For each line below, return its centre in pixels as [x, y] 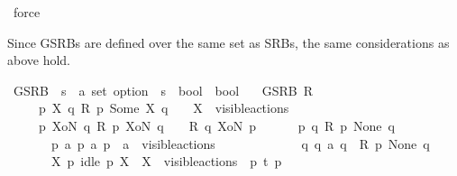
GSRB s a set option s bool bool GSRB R [163, 90]
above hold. [39, 60]
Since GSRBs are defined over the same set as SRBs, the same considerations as [228, 42]
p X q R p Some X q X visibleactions [164, 108]
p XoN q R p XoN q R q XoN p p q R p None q [216, 125]
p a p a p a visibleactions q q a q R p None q [240, 143]
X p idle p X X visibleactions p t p [166, 161]
